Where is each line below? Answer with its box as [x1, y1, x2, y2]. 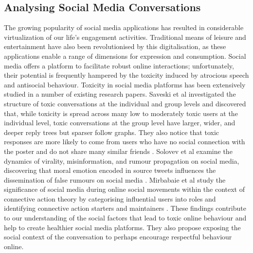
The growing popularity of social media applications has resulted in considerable [4, 22, 244, 33]
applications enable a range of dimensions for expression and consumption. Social [4, 51, 246, 61]
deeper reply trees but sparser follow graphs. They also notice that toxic [4, 127, 219, 137]
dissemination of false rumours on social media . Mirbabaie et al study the [4, 174, 226, 185]
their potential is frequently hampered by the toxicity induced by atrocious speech [4, 70, 249, 80]
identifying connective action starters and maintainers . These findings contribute [4, 203, 246, 213]
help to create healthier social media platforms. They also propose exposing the [4, 222, 241, 232]
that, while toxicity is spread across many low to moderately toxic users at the [4, 108, 238, 118]
